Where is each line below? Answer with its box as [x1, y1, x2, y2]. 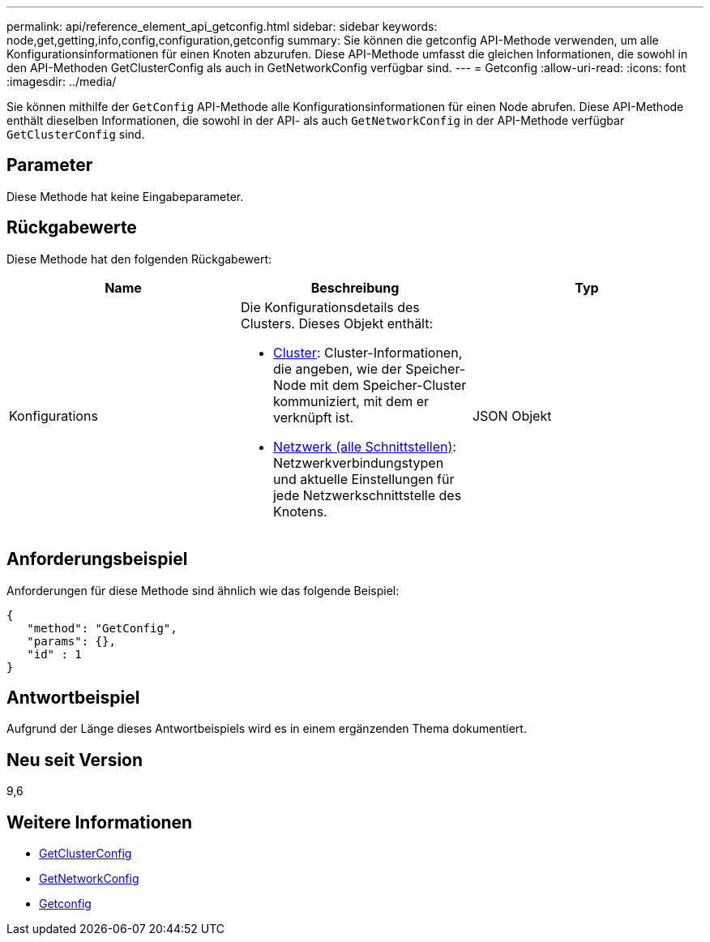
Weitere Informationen [6, 811, 193, 833]
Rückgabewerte [6, 217, 137, 238]
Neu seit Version [6, 749, 143, 770]
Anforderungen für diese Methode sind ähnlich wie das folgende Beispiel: [6, 583, 400, 597]
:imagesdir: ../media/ [6, 75, 117, 88]
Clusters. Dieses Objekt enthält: [240, 315, 434, 332]
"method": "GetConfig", [27, 621, 177, 635]
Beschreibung [310, 279, 400, 296]
